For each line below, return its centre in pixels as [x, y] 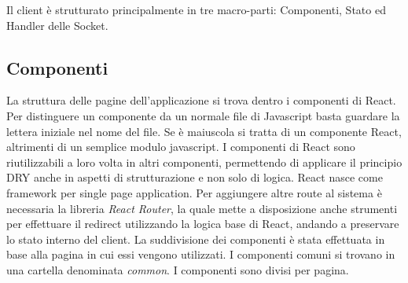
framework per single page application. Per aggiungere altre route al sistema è [194, 192]
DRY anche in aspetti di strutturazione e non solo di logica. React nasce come [195, 177]
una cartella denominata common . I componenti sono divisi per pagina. [178, 269]
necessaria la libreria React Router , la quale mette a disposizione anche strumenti [202, 208]
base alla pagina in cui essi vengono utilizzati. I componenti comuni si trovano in [201, 254]
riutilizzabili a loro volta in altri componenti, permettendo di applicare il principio [204, 162]
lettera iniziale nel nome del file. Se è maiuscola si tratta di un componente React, [204, 131]
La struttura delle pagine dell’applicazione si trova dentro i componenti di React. [201, 100]
